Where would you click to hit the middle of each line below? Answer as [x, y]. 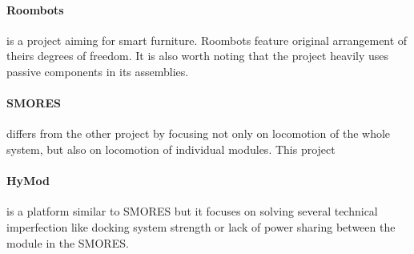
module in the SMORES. [68, 242]
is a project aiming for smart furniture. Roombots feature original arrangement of [207, 40]
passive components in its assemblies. [98, 71]
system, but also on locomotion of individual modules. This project [171, 149]
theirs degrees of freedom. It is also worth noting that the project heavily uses [198, 56]
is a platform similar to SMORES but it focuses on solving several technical [192, 211]
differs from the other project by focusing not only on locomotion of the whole [199, 133]
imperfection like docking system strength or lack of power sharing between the [201, 226]
